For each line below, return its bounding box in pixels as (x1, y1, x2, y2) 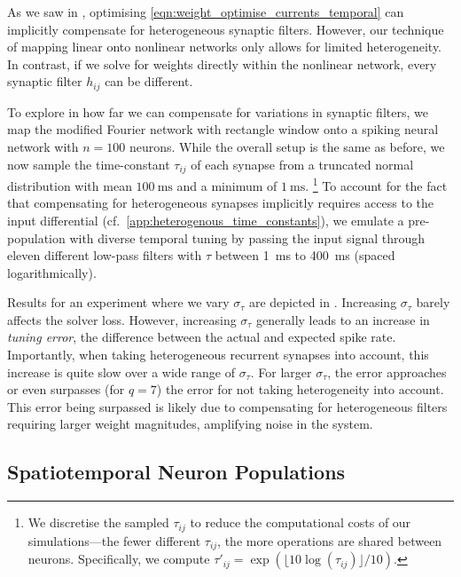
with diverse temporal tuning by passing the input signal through (69, 228, 426, 247)
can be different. (105, 72, 193, 91)
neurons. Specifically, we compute (27, 549, 210, 568)
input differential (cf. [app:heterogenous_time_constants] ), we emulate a (7, 210, 404, 229)
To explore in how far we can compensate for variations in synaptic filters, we (7, 102, 428, 121)
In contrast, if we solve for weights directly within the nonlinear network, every (7, 54, 437, 73)
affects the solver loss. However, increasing (7, 310, 237, 328)
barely (416, 293, 450, 312)
